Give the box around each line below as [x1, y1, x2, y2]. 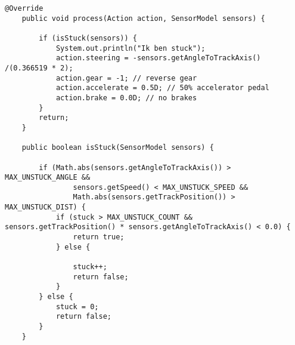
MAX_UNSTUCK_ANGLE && [5, 173, 91, 182]
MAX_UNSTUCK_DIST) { [5, 203, 86, 212]
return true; [73, 233, 125, 242]
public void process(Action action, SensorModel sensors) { [21, 14, 265, 23]
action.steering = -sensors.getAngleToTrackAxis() [55, 54, 261, 63]
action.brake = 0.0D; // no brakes [55, 93, 197, 102]
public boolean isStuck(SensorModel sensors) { [21, 143, 214, 152]
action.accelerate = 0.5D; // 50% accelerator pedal [55, 84, 269, 93]
